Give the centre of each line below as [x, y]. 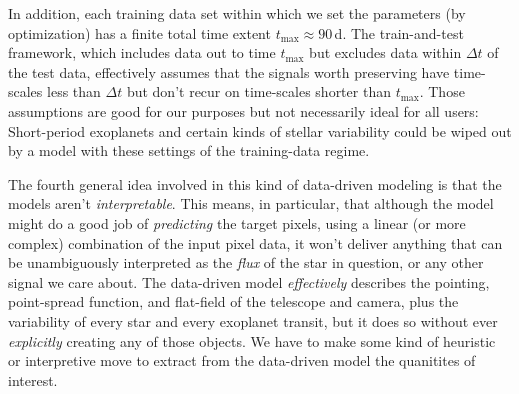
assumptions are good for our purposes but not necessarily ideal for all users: [243, 110]
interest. [33, 379]
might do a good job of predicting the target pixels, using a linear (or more [237, 222]
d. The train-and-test [399, 32]
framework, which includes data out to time [142, 52]
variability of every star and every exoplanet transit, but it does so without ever [253, 320]
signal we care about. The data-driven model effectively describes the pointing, [249, 281]
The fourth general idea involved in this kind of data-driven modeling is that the [255, 183]
